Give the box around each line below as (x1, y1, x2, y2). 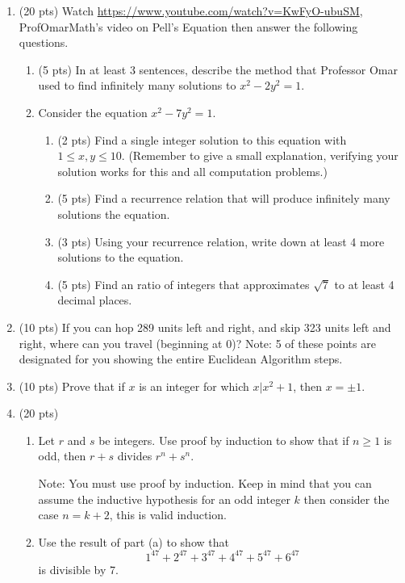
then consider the (303, 490, 390, 507)
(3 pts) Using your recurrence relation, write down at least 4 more (57, 233, 385, 250)
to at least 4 (334, 275, 395, 292)
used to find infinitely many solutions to (38, 77, 236, 94)
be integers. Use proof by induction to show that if (98, 431, 349, 448)
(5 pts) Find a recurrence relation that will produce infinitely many (57, 190, 390, 207)
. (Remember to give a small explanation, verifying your (121, 147, 399, 164)
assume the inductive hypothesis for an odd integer (38, 490, 290, 507)
